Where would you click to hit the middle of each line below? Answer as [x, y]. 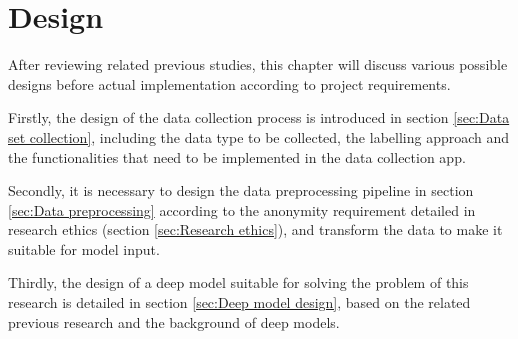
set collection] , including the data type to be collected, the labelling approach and [259, 136]
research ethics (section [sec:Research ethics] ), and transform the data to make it [255, 229]
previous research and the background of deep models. [174, 321]
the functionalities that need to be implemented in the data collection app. [237, 156]
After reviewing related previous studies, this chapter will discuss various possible [258, 64]
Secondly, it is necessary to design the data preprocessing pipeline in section [241, 190]
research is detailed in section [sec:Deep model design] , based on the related [239, 302]
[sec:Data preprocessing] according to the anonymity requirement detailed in [242, 209]
